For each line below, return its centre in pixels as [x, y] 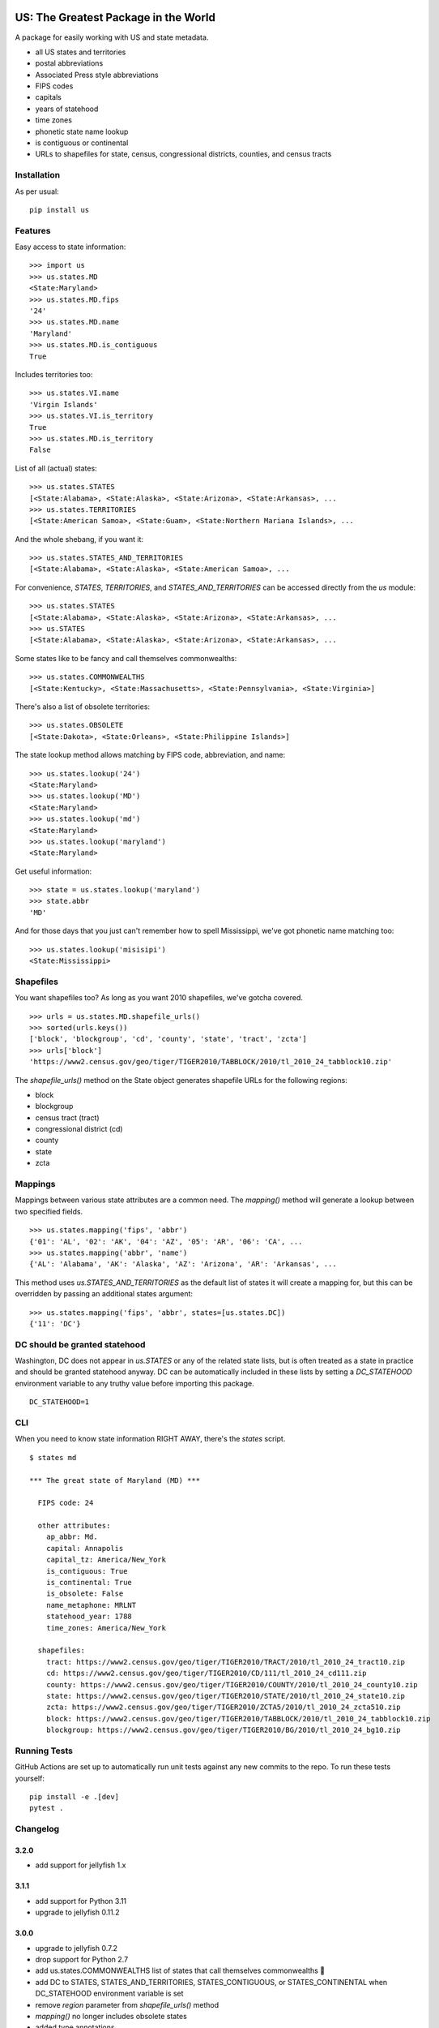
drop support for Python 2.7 [82, 1959]
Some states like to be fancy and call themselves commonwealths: [126, 658]
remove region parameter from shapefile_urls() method [127, 2004]
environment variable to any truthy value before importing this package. [134, 1383]
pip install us [60, 210]
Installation [38, 175]
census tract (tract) [68, 1117]
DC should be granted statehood [80, 1344]
